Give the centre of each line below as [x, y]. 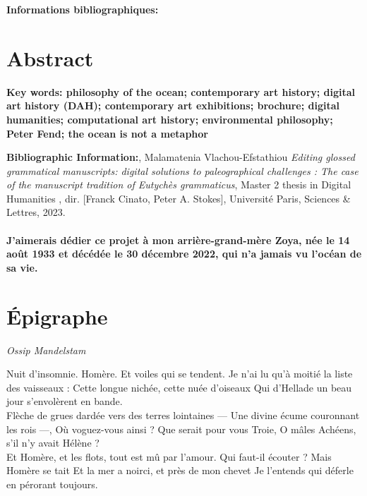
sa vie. [22, 267]
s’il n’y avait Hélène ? [53, 443]
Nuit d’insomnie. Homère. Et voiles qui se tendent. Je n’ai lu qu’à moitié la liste [180, 374]
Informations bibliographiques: [83, 9]
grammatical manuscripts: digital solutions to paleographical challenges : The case [182, 170]
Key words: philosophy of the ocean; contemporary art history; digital [181, 91]
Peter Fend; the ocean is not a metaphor [108, 133]
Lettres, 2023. [36, 212]
